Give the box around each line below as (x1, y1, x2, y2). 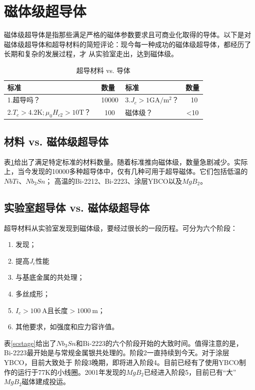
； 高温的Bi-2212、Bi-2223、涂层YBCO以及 (45, 175, 182, 186)
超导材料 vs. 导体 (76, 65, 130, 75)
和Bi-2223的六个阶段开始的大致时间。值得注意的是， (76, 338, 243, 348)
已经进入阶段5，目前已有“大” (144, 366, 236, 377)
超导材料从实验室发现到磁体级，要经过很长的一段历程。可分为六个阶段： (4, 222, 237, 233)
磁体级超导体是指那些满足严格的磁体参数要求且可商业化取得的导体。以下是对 (4, 29, 251, 40)
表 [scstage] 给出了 (4, 338, 56, 348)
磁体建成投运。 (22, 376, 70, 387)
